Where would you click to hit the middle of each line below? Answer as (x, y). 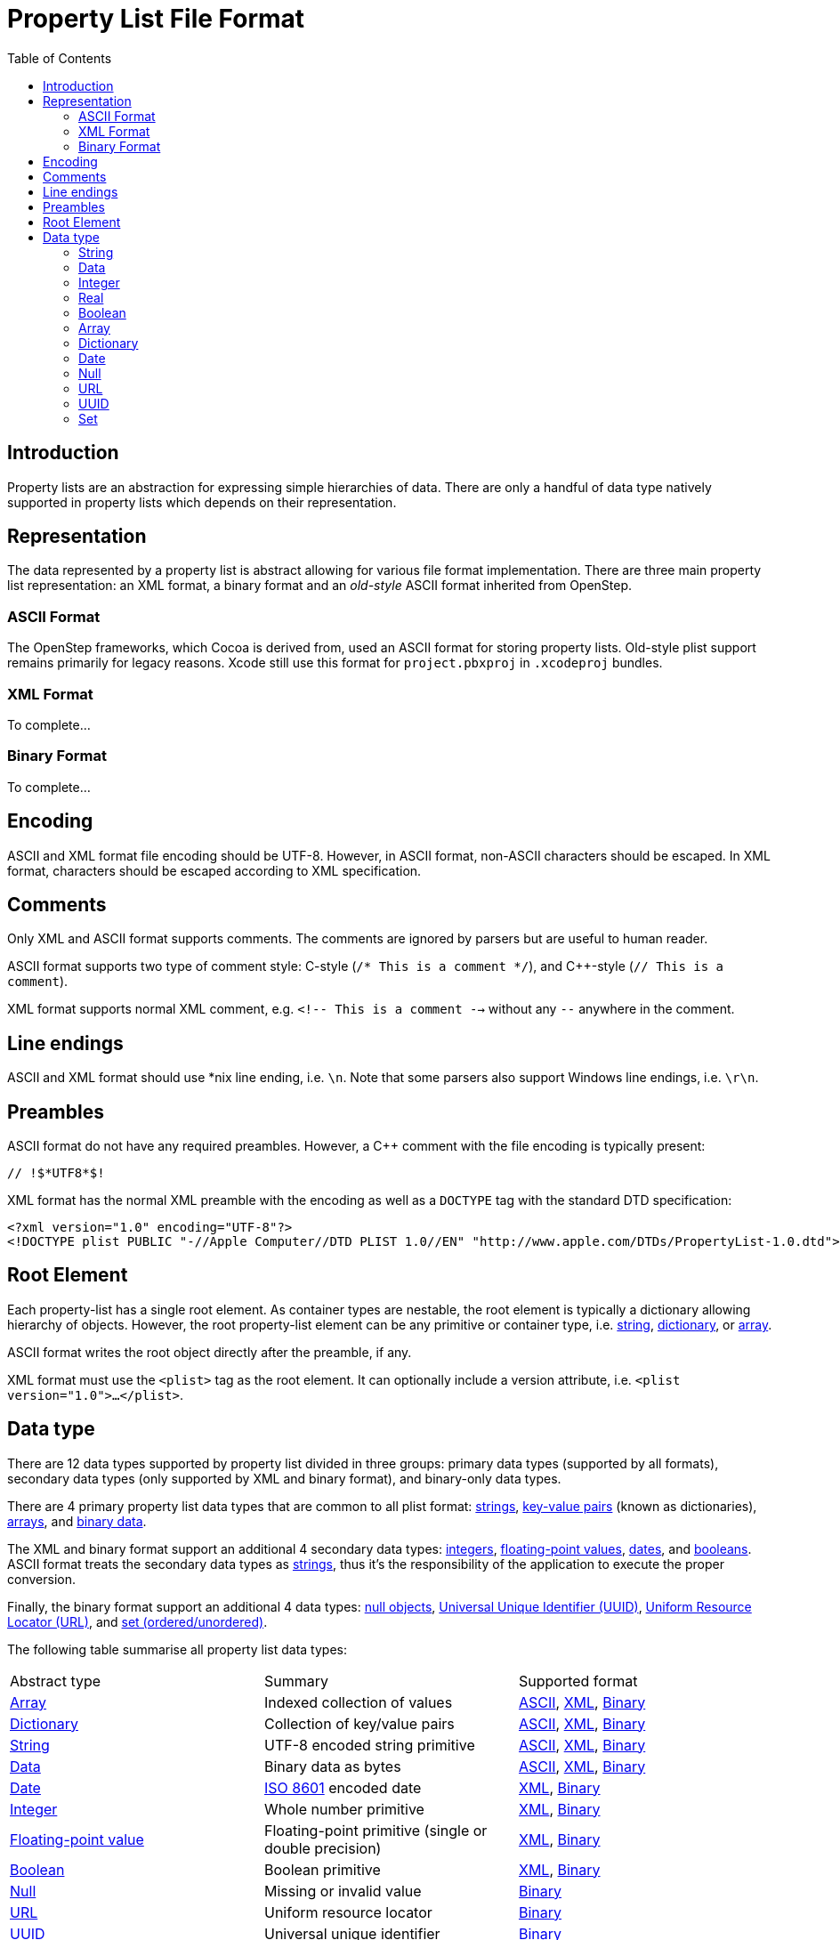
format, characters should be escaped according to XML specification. (214, 870)
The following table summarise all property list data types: (177, 1649)
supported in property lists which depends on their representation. (202, 502)
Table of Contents (60, 58)
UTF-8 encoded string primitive (369, 1745)
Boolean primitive (322, 1869)
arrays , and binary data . (77, 1521)
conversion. (41, 1579)
